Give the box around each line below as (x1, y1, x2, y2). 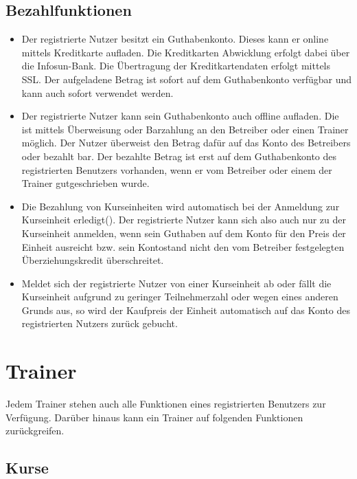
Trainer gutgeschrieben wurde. (21, 176, 150, 190)
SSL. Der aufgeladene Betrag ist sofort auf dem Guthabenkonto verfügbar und (21, 71, 352, 86)
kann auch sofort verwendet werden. (21, 85, 174, 100)
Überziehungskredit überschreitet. (21, 253, 164, 267)
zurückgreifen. (5, 423, 65, 438)
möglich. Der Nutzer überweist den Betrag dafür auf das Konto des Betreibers (21, 135, 351, 150)
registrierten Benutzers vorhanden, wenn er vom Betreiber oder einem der (21, 162, 332, 177)
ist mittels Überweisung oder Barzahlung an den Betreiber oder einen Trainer (21, 122, 349, 136)
